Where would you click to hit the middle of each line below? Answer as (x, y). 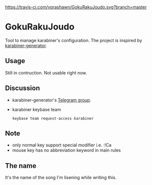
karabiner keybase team (37, 109)
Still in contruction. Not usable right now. (46, 72)
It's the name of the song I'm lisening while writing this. (61, 178)
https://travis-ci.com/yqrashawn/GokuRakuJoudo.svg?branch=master (76, 7)
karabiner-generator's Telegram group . (52, 100)
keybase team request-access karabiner (53, 118)
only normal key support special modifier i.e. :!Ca (62, 145)
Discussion (23, 88)
